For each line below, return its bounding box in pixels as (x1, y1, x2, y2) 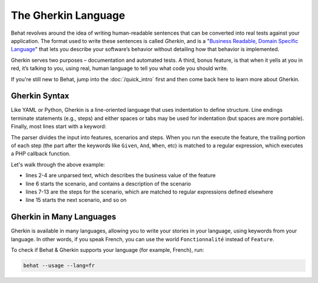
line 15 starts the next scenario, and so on (25, 197, 127, 204)
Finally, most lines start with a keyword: (11, 123, 107, 130)
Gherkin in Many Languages (11, 212, 117, 222)
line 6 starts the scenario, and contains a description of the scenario (25, 180, 191, 187)
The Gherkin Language (11, 9, 125, 22)
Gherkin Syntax (11, 91, 69, 101)
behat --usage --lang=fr (23, 262, 95, 269)
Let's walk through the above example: (11, 161, 105, 168)
